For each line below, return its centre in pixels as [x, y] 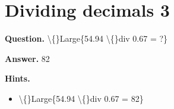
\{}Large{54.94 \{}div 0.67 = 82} [81, 98]
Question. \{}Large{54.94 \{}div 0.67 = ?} [86, 38]
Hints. [18, 78]
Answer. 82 [27, 58]
